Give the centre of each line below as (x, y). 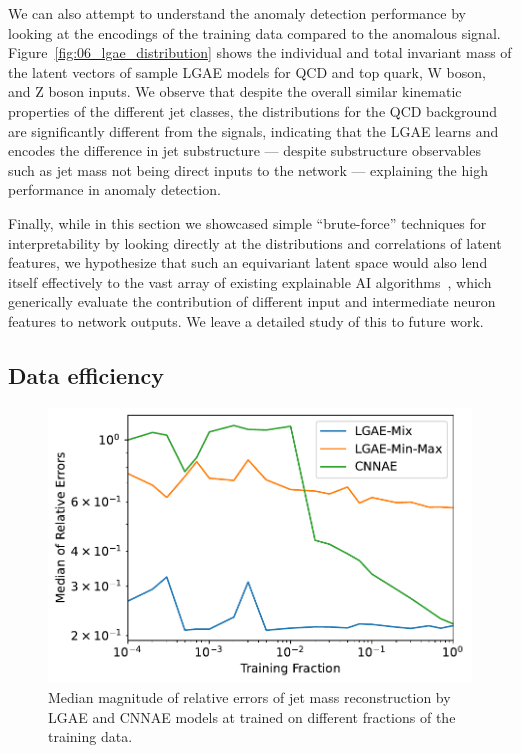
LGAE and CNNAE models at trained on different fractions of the (252, 716)
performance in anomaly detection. (114, 189)
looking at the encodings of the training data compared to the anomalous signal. (254, 32)
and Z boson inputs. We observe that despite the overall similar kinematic (235, 91)
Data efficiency (86, 374)
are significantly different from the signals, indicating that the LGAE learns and (253, 130)
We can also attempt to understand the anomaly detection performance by (237, 13)
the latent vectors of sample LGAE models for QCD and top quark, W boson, (247, 71)
